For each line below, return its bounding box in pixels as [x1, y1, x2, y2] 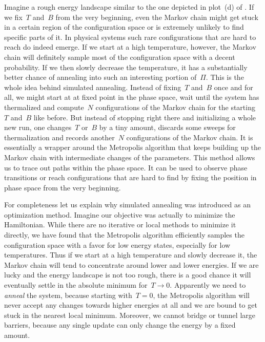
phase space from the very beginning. [4, 182, 121, 193]
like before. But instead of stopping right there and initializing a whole [33, 112, 256, 122]
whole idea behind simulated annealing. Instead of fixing [4, 81, 181, 92]
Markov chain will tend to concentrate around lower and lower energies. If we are [4, 259, 259, 270]
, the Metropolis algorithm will [153, 289, 250, 300]
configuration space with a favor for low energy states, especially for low [4, 239, 231, 250]
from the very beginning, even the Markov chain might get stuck [55, 11, 258, 22]
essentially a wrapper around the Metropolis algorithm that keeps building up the [4, 142, 261, 153]
